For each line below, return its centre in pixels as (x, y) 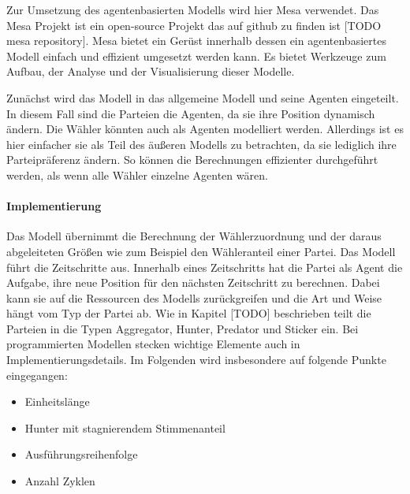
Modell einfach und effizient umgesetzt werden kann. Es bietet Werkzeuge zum (196, 56)
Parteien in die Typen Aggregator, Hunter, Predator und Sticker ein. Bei (183, 328)
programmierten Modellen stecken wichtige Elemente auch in (153, 344)
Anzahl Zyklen (60, 481)
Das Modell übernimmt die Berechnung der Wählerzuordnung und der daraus (194, 236)
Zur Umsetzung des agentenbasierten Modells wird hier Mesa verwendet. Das (193, 9)
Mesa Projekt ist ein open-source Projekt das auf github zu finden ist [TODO (194, 25)
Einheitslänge (57, 401)
